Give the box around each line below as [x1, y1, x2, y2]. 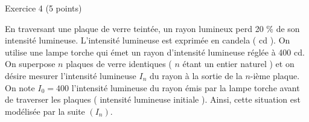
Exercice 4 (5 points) [5, 2, 82, 14]
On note [5, 81, 35, 94]
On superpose [5, 57, 56, 70]
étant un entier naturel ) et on [182, 57, 295, 70]
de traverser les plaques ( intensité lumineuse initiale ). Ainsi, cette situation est [5, 93, 301, 106]
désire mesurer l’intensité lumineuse [5, 69, 136, 82]
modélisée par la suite [5, 104, 85, 117]
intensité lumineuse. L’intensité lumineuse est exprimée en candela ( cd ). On [5, 34, 290, 47]
